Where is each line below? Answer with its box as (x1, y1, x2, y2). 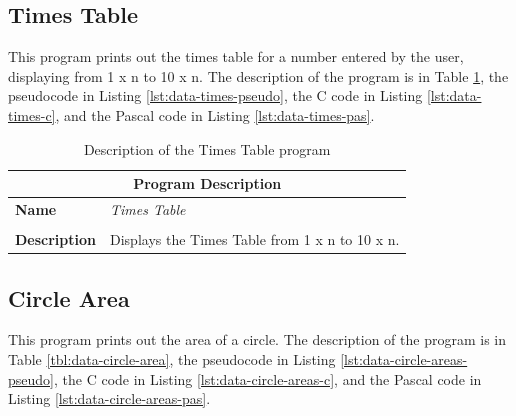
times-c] (8, 104, 56, 125)
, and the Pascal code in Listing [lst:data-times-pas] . (55, 104, 375, 125)
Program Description (133, 173, 282, 194)
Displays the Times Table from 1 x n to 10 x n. (110, 229, 400, 250)
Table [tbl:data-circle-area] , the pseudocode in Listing (8, 349, 336, 369)
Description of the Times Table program (83, 138, 331, 159)
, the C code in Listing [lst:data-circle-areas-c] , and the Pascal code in (53, 368, 482, 389)
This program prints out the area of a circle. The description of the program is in (8, 329, 507, 350)
